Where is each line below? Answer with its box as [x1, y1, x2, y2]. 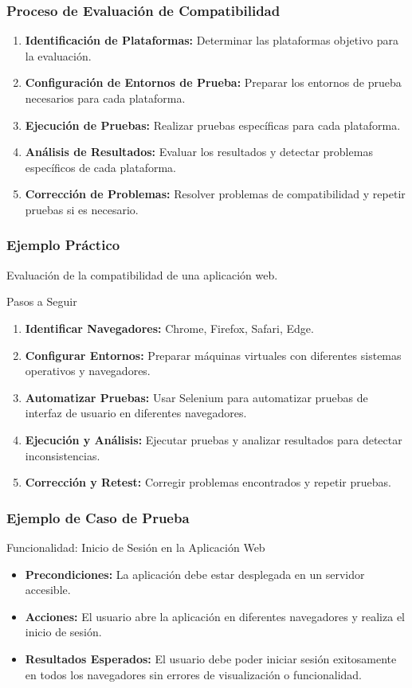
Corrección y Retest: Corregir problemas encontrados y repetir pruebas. [25, 474, 391, 491]
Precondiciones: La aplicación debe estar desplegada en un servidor [25, 565, 365, 582]
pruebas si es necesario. [25, 201, 139, 217]
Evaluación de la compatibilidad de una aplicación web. [6, 266, 278, 283]
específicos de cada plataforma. [25, 158, 176, 175]
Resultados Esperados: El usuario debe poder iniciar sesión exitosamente [25, 650, 397, 666]
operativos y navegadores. [25, 362, 151, 379]
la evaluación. [25, 47, 92, 64]
